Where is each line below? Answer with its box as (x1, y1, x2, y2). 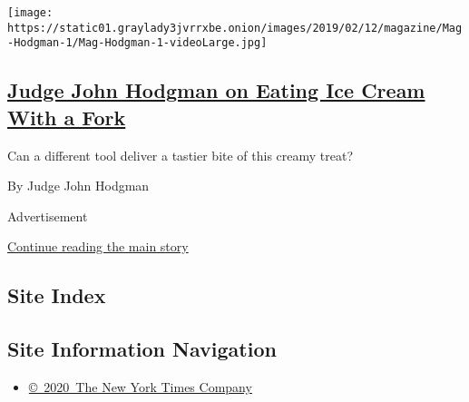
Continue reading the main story (7, 237, 189, 256)
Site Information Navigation (7, 335, 277, 363)
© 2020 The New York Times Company (28, 377, 252, 396)
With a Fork (7, 103, 126, 131)
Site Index (7, 281, 106, 309)
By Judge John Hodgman (7, 176, 150, 195)
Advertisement (7, 206, 88, 225)
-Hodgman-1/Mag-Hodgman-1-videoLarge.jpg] (7, 36, 268, 50)
